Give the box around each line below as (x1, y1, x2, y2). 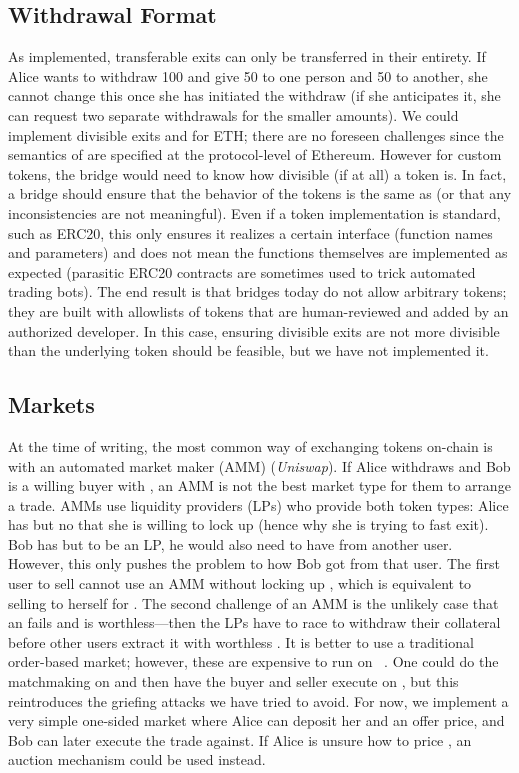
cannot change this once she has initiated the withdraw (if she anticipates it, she (8, 85, 501, 106)
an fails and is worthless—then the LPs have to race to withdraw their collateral (8, 612, 501, 633)
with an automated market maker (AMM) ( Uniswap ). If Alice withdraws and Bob (8, 455, 511, 476)
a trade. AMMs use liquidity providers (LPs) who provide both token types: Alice (8, 494, 509, 515)
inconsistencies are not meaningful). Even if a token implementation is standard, (8, 202, 501, 223)
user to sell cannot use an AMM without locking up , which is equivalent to (8, 573, 472, 594)
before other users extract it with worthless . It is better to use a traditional (8, 631, 474, 652)
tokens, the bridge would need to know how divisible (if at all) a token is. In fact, (8, 163, 507, 184)
